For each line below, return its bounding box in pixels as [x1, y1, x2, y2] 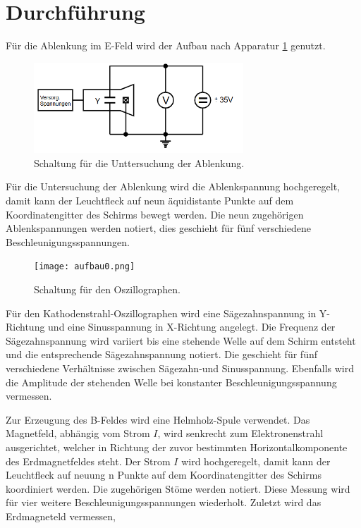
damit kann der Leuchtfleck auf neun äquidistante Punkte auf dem [6, 193, 294, 208]
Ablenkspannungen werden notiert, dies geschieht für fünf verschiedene [6, 221, 311, 235]
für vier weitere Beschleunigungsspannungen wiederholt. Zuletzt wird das [6, 495, 322, 510]
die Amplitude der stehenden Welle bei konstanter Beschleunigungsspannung [6, 374, 337, 389]
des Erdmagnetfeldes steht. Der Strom [6, 453, 171, 468]
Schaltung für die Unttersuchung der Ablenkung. [34, 155, 245, 170]
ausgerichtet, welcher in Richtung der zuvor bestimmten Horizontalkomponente [6, 439, 348, 454]
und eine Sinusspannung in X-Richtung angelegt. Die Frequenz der [48, 319, 336, 334]
